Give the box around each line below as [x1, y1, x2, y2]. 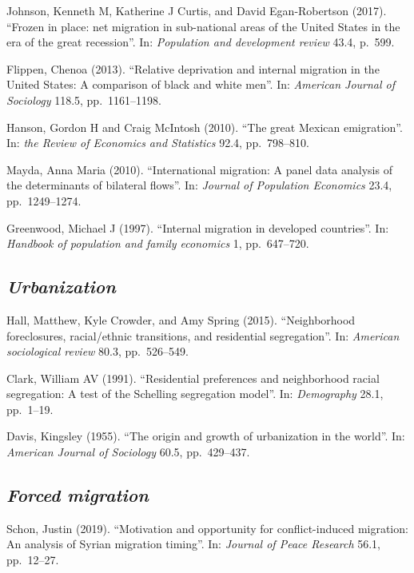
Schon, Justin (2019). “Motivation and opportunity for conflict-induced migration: [6, 519, 408, 536]
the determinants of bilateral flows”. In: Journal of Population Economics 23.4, [6, 177, 392, 193]
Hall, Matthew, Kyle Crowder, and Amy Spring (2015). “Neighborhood [6, 311, 356, 328]
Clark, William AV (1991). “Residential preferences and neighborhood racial [6, 369, 380, 386]
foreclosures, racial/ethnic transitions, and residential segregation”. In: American [6, 327, 400, 344]
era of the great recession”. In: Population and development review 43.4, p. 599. [6, 34, 395, 50]
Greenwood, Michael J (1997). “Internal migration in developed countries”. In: [6, 219, 389, 236]
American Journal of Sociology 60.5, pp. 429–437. [6, 444, 250, 460]
